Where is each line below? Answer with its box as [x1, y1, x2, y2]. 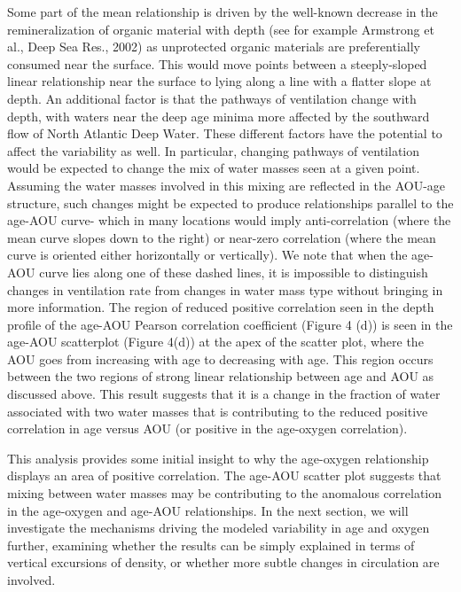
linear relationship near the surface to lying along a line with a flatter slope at [7, 72, 432, 90]
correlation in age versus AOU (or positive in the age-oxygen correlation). [7, 419, 408, 438]
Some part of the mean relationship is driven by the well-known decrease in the [7, 3, 438, 20]
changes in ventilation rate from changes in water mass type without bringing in [7, 280, 443, 299]
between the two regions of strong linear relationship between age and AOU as [7, 367, 434, 386]
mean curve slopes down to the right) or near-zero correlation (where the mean [7, 228, 436, 246]
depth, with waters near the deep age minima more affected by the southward [7, 106, 430, 125]
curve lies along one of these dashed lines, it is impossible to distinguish [39, 262, 428, 281]
